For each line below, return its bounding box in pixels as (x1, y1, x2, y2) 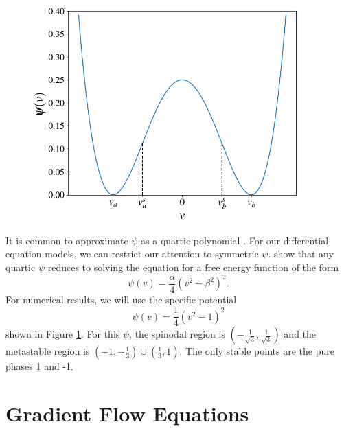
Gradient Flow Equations (5, 399, 249, 428)
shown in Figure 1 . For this (5, 327, 120, 341)
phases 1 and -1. (5, 359, 73, 373)
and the (284, 327, 317, 341)
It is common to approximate (5, 233, 128, 247)
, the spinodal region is (129, 327, 225, 341)
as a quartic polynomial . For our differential (141, 233, 329, 247)
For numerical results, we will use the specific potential (5, 292, 237, 306)
